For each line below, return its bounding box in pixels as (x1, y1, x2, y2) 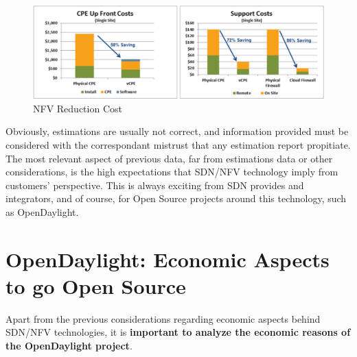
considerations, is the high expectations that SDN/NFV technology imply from (5, 164, 338, 179)
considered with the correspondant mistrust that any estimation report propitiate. (5, 138, 351, 151)
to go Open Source (5, 271, 186, 299)
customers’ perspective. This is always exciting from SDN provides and (5, 177, 304, 192)
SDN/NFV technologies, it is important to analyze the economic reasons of (5, 325, 351, 339)
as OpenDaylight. (5, 204, 79, 219)
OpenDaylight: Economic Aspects (5, 245, 330, 273)
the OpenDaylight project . (5, 338, 133, 353)
